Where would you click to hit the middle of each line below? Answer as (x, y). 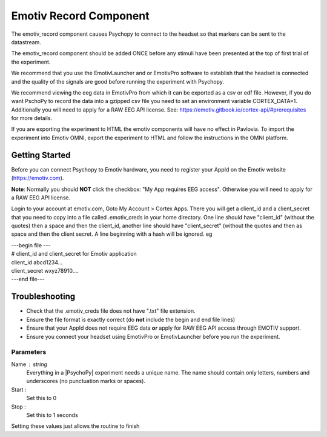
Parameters (29, 352)
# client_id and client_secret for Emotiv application (74, 254)
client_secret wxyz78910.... (45, 271)
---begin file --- (31, 245)
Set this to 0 (41, 398)
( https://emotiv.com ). (38, 178)
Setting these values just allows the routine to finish (75, 426)
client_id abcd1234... (37, 262)
